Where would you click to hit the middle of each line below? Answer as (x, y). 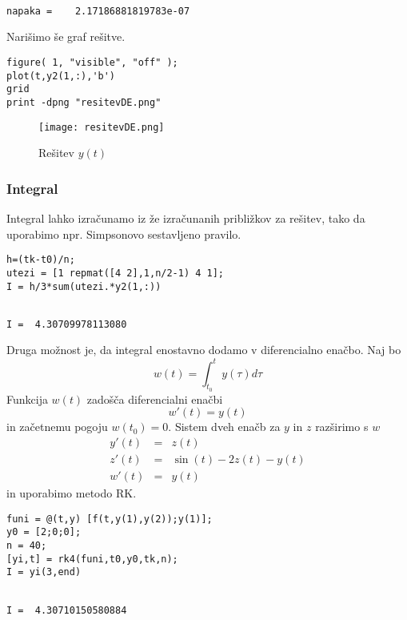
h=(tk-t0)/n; (41, 260)
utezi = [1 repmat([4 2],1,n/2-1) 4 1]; (116, 273)
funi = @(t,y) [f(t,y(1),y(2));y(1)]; (110, 519)
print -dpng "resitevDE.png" (84, 102)
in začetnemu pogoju (57, 427)
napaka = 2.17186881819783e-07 (98, 11)
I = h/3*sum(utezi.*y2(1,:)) (84, 286)
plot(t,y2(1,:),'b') (61, 76)
